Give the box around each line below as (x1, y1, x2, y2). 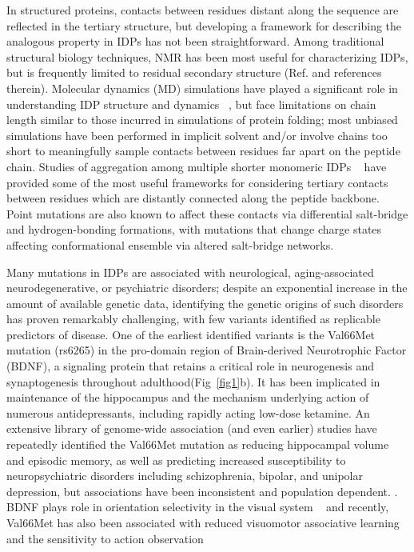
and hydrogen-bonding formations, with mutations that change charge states (6, 221, 382, 238)
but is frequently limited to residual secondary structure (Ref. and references (6, 64, 382, 81)
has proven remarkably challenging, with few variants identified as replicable (6, 310, 380, 327)
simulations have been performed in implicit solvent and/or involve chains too (6, 126, 388, 143)
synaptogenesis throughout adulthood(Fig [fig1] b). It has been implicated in (6, 373, 380, 390)
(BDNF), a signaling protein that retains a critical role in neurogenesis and (6, 358, 375, 374)
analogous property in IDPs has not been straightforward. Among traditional (6, 33, 384, 50)
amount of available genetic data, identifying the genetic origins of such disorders (6, 294, 404, 311)
